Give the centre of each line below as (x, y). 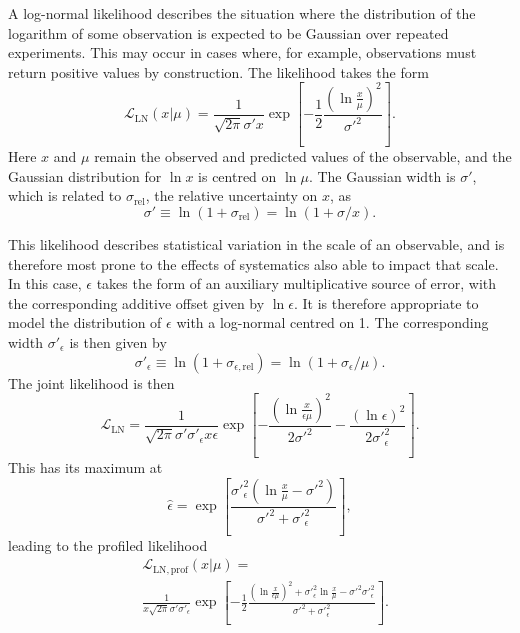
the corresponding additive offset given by (136, 302)
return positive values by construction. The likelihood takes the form (218, 71)
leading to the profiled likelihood (108, 544)
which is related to (65, 195)
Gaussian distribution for (85, 175)
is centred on (237, 175)
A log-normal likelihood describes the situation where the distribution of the (242, 13)
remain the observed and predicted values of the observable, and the (303, 156)
